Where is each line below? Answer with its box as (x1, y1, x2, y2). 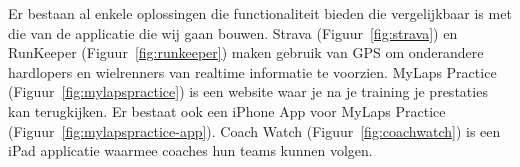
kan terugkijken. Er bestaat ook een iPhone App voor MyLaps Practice (8, 100, 446, 121)
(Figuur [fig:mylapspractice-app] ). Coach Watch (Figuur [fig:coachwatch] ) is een (8, 120, 501, 141)
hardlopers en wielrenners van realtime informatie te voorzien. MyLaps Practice (8, 61, 497, 82)
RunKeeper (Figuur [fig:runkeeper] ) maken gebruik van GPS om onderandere (8, 42, 484, 63)
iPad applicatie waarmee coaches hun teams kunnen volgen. (8, 140, 373, 161)
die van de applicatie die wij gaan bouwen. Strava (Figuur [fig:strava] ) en (8, 22, 458, 43)
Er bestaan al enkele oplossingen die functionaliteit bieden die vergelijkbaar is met (8, 3, 512, 23)
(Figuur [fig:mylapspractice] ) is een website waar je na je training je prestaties (8, 81, 488, 102)
